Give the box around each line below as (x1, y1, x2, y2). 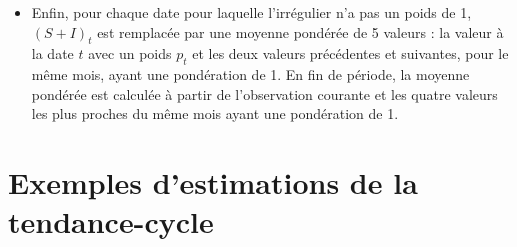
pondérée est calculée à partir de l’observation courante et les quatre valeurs (31, 83, 498, 104)
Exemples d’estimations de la (8, 162, 418, 203)
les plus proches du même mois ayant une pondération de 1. (31, 103, 399, 124)
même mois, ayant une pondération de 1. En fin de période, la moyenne (31, 64, 470, 85)
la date (31, 43, 74, 64)
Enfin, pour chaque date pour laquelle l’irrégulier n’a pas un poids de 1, (31, 2, 472, 22)
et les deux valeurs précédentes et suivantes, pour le (192, 43, 509, 64)
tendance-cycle (8, 201, 214, 242)
